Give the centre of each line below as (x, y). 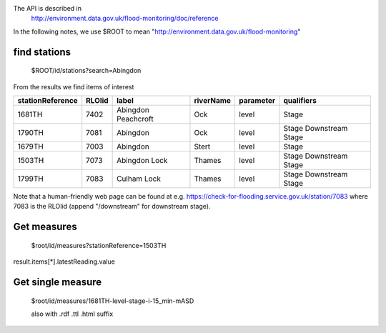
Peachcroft (135, 119)
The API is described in (48, 8)
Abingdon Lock (142, 160)
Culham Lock (139, 179)
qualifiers (300, 100)
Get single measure (58, 282)
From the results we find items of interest (74, 86)
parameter (257, 100)
